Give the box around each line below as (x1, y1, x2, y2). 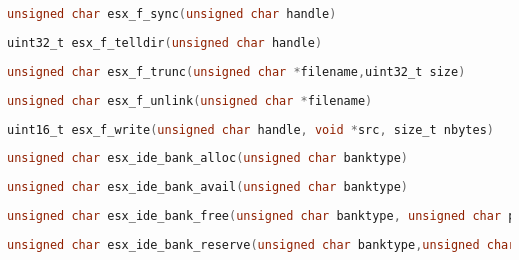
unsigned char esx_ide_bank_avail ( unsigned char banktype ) (7, 180, 408, 195)
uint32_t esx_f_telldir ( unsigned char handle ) (7, 35, 323, 50)
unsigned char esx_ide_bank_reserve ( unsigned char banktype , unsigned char (7, 238, 516, 252)
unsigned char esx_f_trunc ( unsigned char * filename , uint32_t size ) (7, 64, 466, 79)
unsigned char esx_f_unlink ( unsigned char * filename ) (7, 93, 373, 108)
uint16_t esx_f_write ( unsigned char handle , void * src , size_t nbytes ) (7, 122, 494, 137)
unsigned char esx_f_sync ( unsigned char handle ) (7, 7, 337, 21)
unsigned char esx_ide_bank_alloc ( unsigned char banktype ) (7, 151, 408, 166)
